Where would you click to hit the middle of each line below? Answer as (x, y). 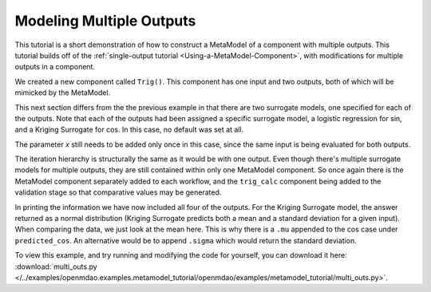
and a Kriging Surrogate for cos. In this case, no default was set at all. (129, 130)
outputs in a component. (55, 67)
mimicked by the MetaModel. (63, 93)
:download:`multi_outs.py (56, 266)
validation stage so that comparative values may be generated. (118, 192)
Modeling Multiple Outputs (105, 21)
